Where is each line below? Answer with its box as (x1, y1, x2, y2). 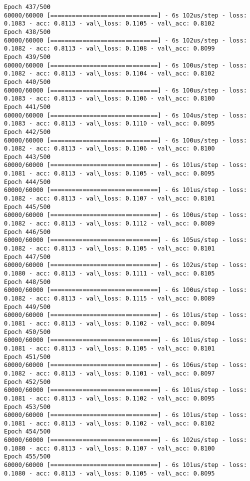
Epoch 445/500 (4, 203, 51, 210)
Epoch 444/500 (4, 178, 51, 185)
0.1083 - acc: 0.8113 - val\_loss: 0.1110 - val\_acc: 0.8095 (4, 120, 215, 127)
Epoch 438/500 (4, 28, 51, 35)
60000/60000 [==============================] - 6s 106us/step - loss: (4, 361, 247, 369)
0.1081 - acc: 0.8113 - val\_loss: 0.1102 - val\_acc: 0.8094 (4, 319, 215, 327)
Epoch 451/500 (4, 353, 51, 360)
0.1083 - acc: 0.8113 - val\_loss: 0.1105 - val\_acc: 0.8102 (4, 20, 215, 27)
